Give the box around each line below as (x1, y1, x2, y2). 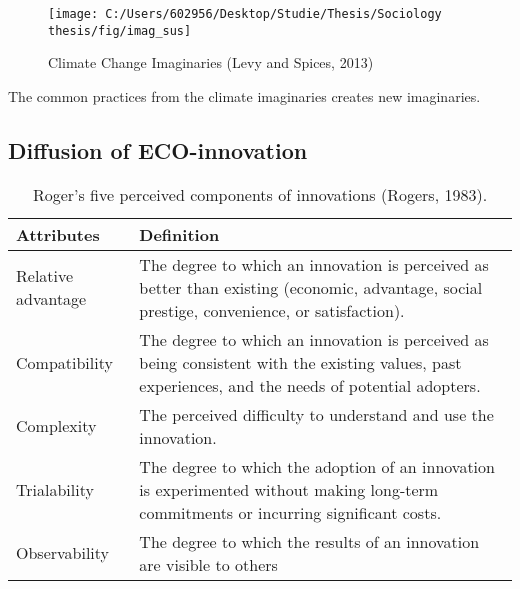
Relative (16, 264, 74, 288)
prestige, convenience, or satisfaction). (139, 298, 405, 322)
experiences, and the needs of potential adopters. (139, 373, 481, 397)
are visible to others (139, 552, 278, 576)
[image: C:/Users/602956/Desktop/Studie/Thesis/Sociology (48, 7, 442, 21)
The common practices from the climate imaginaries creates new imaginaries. (8, 85, 481, 106)
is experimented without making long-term (139, 477, 439, 501)
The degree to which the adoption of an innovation (139, 454, 495, 478)
